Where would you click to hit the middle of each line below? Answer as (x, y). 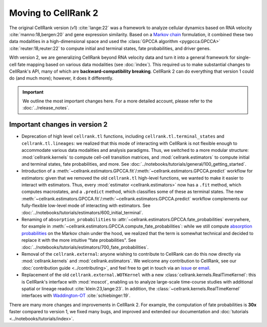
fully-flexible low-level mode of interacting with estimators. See (86, 206)
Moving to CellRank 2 (54, 13)
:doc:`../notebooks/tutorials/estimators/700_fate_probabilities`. (85, 247)
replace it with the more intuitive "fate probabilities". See (79, 240)
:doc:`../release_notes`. (46, 108)
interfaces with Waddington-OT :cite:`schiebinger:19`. (76, 296)
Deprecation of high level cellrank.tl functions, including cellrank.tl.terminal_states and (123, 137)
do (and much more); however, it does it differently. (61, 78)
